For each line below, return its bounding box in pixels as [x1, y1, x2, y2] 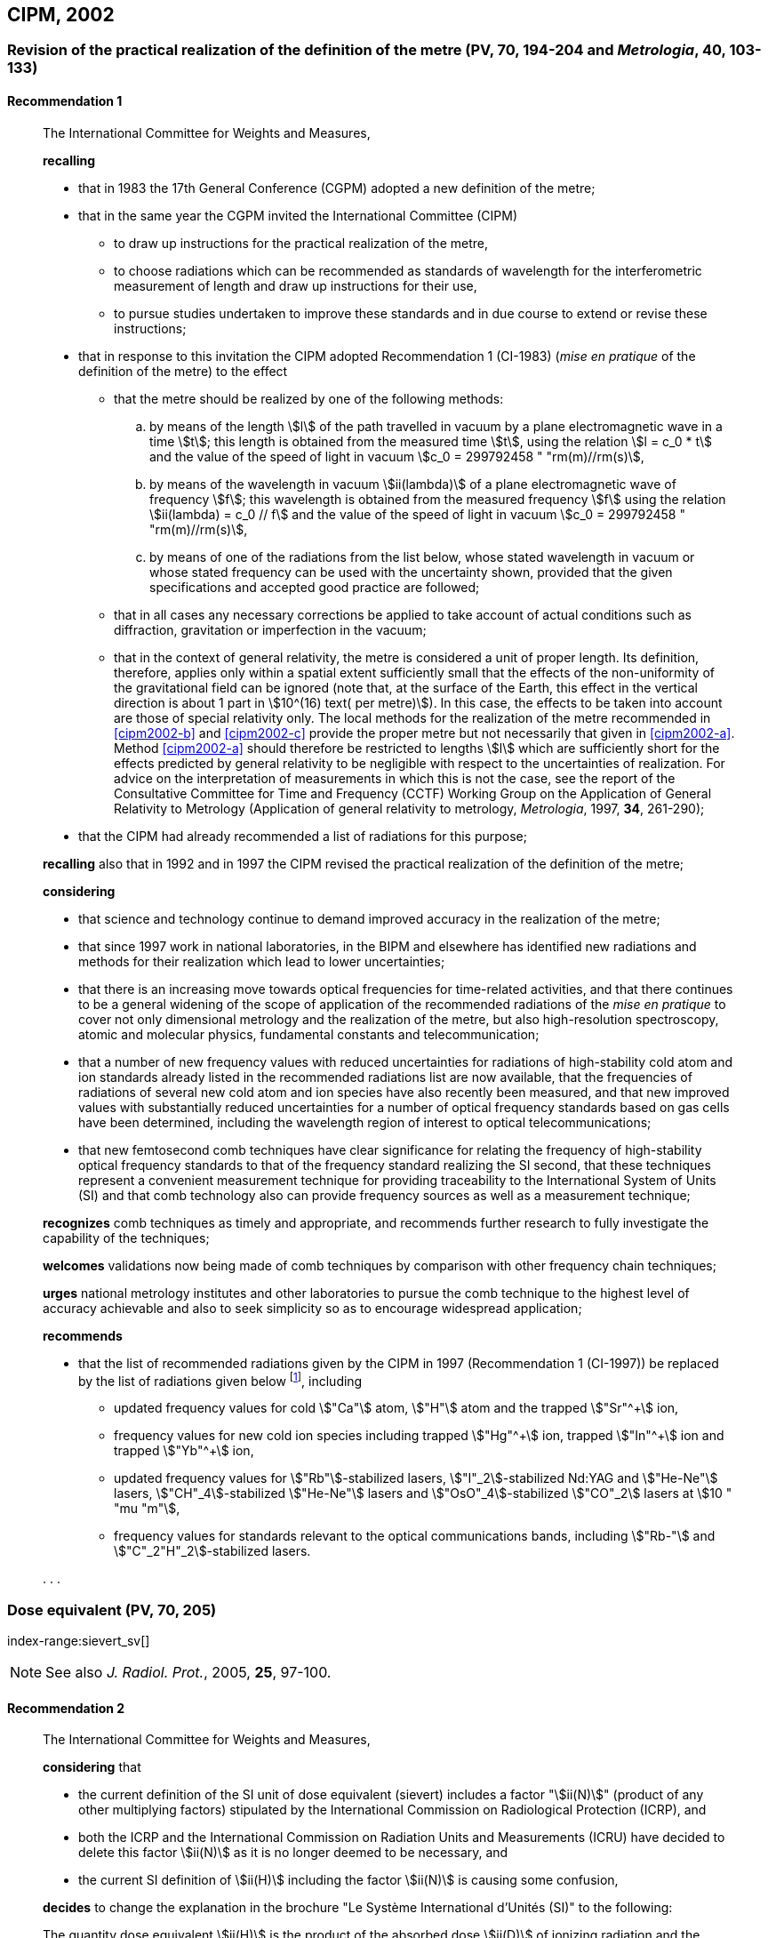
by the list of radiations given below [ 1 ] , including [78, 1370, 363, 1389]
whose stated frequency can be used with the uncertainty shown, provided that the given [149, 564, 673, 580]
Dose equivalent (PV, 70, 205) [7, 1600, 217, 1619]
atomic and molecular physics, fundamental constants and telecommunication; [78, 1026, 540, 1042]
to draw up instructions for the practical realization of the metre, [114, 235, 488, 251]
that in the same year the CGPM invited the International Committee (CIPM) [78, 207, 518, 223]
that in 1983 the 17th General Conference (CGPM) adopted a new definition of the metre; [78, 180, 596, 196]
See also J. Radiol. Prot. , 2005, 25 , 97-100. [45, 1663, 332, 1682]
